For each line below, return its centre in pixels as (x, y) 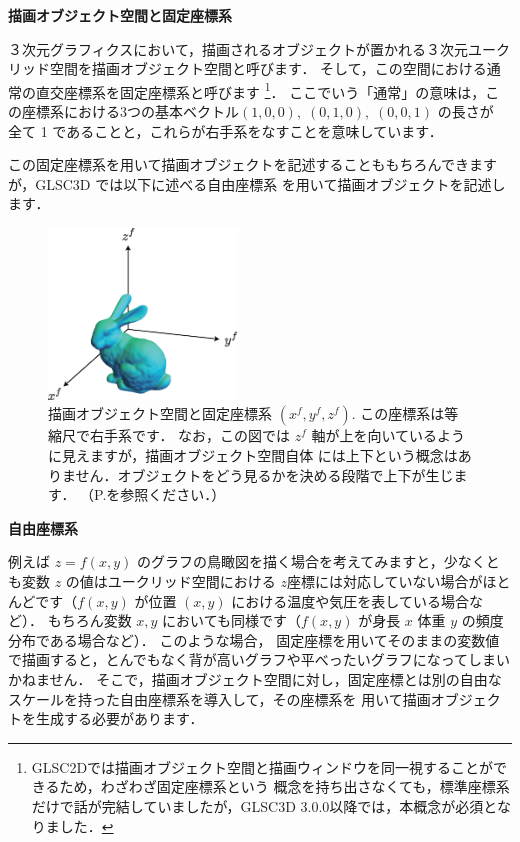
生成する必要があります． (119, 718)
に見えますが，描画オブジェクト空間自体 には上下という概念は (253, 455)
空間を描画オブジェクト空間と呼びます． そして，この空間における (268, 68)
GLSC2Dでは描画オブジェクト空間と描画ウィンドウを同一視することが (262, 766)
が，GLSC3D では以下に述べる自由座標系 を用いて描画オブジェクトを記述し (257, 183)
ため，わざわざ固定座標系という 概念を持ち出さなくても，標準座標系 (284, 786)
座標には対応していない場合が (385, 581)
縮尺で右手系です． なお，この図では (169, 435)
